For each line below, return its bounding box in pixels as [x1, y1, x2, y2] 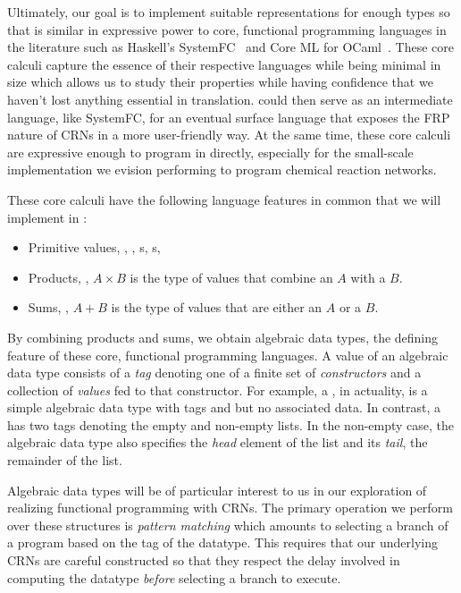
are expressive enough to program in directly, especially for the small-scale [7, 142, 414, 161]
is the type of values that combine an [130, 267, 333, 286]
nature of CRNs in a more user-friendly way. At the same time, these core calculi [7, 125, 451, 144]
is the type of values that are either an [111, 298, 323, 317]
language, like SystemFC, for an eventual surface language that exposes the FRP [7, 107, 450, 126]
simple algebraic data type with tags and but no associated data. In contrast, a [7, 398, 441, 417]
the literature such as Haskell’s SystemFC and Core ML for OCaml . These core [7, 38, 454, 56]
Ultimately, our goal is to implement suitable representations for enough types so [7, 3, 450, 21]
